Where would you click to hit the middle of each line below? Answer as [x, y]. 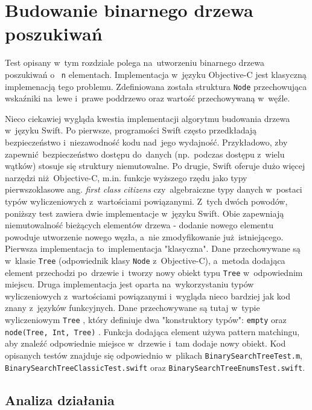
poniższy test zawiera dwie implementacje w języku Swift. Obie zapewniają [145, 213]
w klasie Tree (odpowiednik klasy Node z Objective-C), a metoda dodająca [145, 260]
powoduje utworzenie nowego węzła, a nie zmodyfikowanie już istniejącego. [144, 236]
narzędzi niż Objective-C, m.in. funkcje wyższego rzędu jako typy [126, 177]
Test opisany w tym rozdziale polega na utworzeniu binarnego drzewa [135, 62]
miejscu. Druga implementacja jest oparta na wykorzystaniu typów [129, 284]
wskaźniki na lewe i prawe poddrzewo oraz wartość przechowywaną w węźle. [148, 98]
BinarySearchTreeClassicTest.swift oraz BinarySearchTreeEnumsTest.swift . [155, 367]
